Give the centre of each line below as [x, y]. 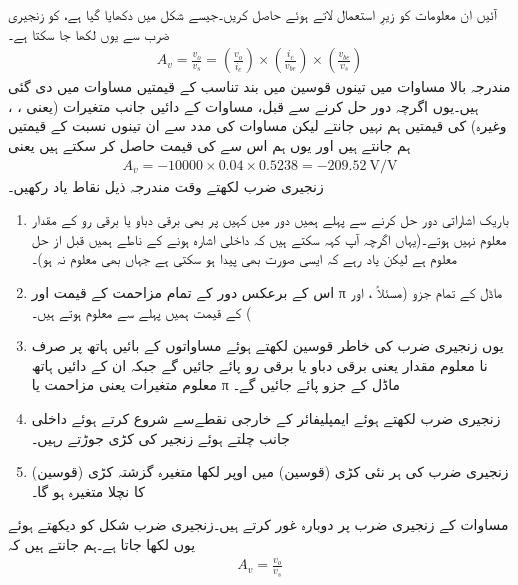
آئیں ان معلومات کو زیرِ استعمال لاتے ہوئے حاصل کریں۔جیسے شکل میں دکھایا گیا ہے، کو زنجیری [253, 14]
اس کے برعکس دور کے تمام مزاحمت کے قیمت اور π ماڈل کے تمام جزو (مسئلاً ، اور [267, 292]
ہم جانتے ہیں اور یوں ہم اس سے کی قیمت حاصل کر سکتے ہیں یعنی [209, 145]
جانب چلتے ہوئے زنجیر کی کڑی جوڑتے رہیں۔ [160, 437]
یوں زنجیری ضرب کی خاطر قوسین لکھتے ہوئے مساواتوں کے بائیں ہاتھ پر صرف [267, 345]
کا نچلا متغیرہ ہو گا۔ [88, 490]
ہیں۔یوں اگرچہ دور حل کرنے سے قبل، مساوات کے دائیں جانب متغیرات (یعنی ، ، [243, 105]
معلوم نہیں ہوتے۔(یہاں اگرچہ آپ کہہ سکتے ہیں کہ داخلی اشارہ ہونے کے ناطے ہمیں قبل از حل [269, 238]
